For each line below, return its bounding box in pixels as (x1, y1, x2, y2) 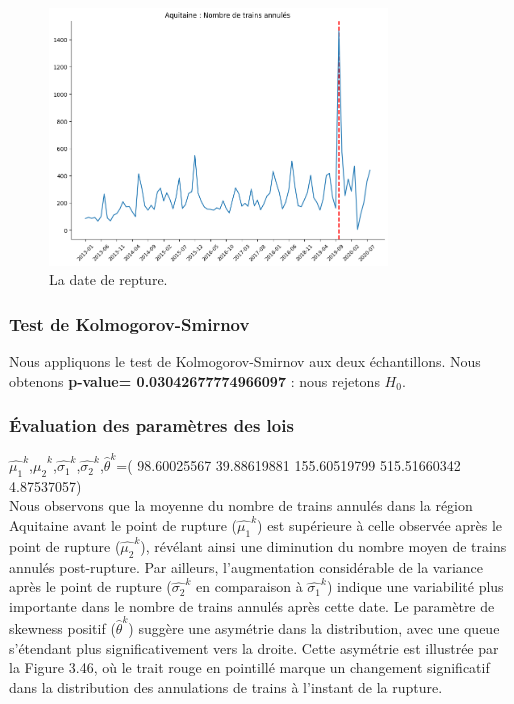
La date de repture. (49, 269, 168, 290)
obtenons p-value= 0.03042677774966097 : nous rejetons (9, 370, 380, 391)
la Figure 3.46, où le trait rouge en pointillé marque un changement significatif (9, 657, 490, 678)
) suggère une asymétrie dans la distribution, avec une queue (128, 618, 500, 639)
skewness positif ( (9, 618, 116, 639)
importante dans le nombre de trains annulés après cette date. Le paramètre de (9, 595, 495, 616)
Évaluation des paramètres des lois (9, 413, 294, 438)
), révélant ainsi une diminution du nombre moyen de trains (140, 535, 507, 556)
